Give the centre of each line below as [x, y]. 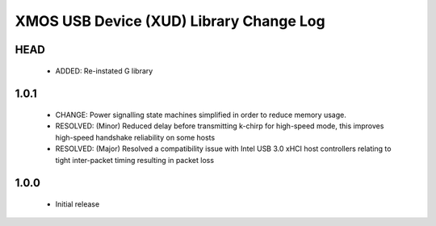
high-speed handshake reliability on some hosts [135, 137]
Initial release [78, 204]
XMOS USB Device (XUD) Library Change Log [170, 21]
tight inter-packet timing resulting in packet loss [134, 160]
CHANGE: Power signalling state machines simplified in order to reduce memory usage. [201, 115]
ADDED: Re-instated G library [104, 71]
